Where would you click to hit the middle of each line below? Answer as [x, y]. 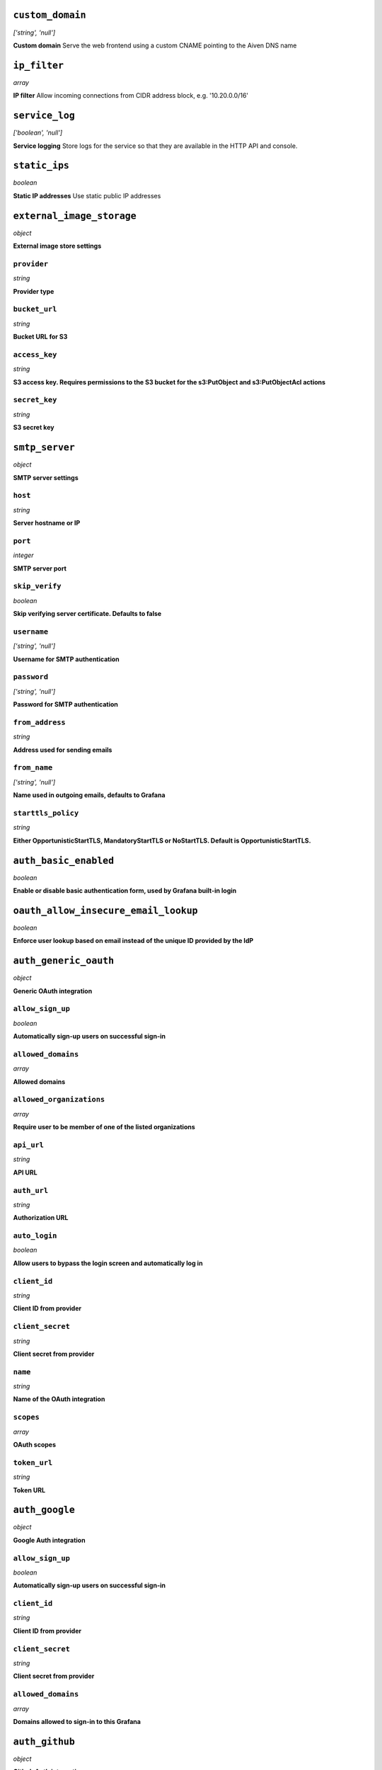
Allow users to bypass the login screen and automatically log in [108, 1263]
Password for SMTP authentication [65, 704]
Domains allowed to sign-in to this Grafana [77, 1721]
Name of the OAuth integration [59, 1399]
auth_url [31, 1191]
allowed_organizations [59, 1100]
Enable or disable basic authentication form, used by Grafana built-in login [125, 891]
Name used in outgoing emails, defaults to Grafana [89, 795]
